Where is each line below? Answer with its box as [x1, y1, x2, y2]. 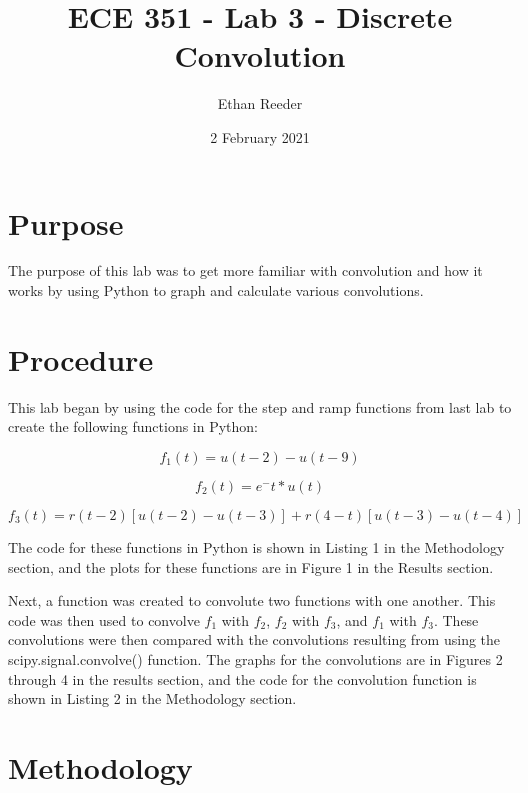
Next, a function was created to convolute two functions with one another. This [8, 590, 496, 611]
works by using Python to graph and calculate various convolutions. [8, 280, 424, 301]
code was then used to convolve [8, 609, 200, 630]
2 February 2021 [210, 126, 310, 147]
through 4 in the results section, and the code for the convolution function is [8, 668, 477, 689]
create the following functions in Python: [8, 416, 259, 437]
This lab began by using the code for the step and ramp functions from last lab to [8, 396, 512, 417]
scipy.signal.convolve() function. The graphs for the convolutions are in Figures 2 [8, 648, 503, 669]
